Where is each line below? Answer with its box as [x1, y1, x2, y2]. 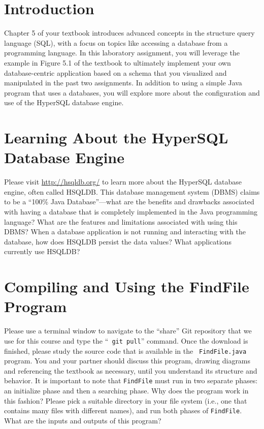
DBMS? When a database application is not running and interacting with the [4, 226, 246, 237]
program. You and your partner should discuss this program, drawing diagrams [4, 355, 251, 366]
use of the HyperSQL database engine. [4, 97, 124, 108]
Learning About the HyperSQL [4, 127, 228, 148]
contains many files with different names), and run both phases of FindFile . [4, 405, 242, 416]
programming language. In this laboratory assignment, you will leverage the [4, 47, 240, 58]
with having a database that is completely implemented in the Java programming [4, 206, 257, 217]
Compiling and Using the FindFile [4, 276, 249, 297]
